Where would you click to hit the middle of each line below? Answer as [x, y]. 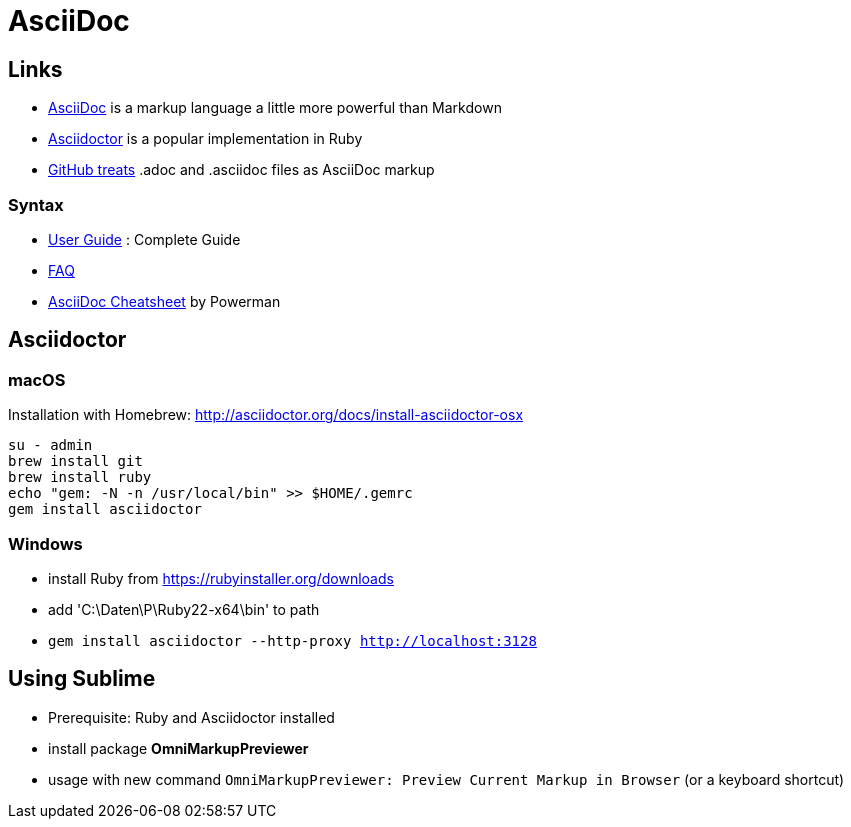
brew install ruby [80, 477]
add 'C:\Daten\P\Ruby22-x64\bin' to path [184, 609]
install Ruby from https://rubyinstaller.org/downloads [221, 578]
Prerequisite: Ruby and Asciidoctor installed [191, 717]
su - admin [50, 445]
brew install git [75, 461]
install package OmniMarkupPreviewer [178, 748]
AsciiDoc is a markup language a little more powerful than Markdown [275, 108]
